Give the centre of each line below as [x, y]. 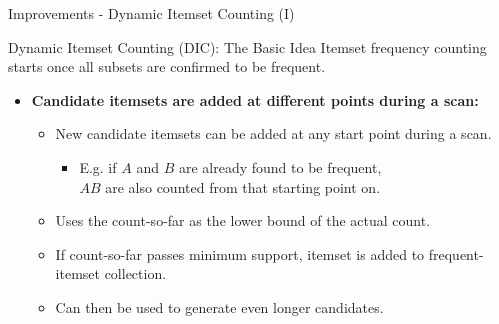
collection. [135, 273]
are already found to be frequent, [280, 166]
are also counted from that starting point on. [243, 186]
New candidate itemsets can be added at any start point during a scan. [273, 133]
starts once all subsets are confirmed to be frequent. [167, 66]
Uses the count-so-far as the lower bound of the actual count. [243, 220]
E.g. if [98, 166]
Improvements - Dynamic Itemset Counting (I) [151, 13]
